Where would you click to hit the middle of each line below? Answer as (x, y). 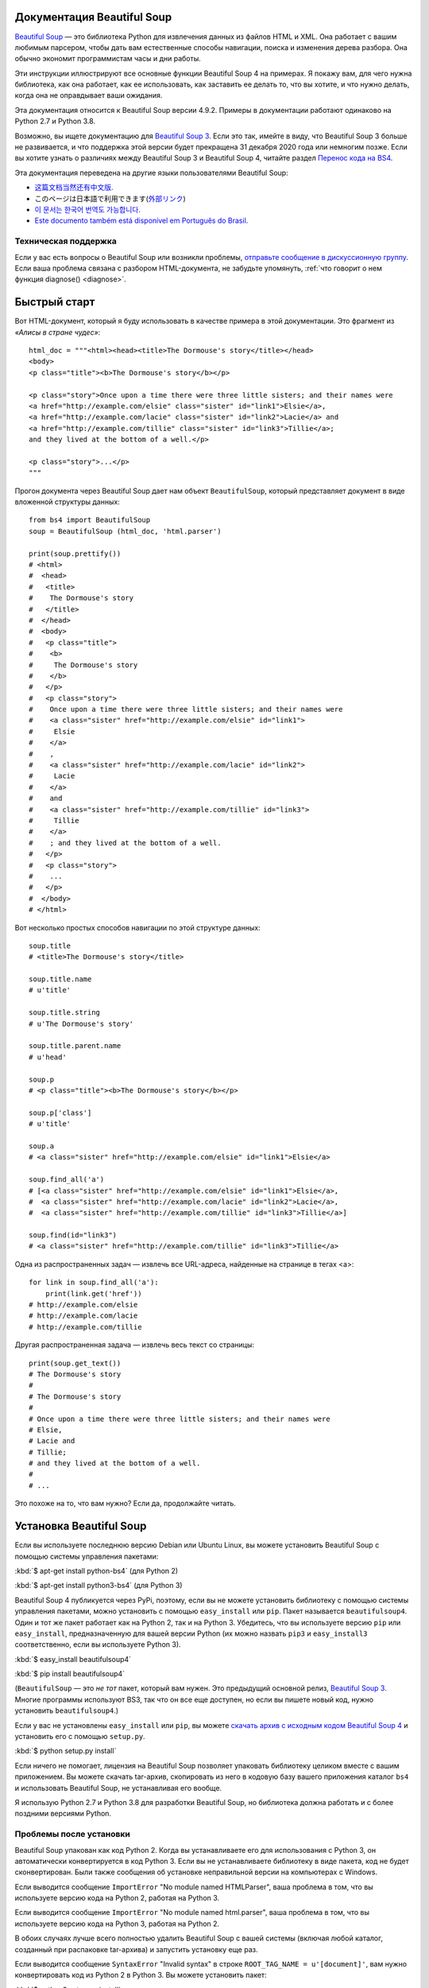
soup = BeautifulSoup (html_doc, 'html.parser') (125, 531)
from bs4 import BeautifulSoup (90, 520)
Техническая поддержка (66, 241)
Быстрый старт (55, 302)
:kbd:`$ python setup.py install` (66, 1751)
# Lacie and (52, 1441)
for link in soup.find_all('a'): (94, 1283)
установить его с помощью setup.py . (80, 1737)
